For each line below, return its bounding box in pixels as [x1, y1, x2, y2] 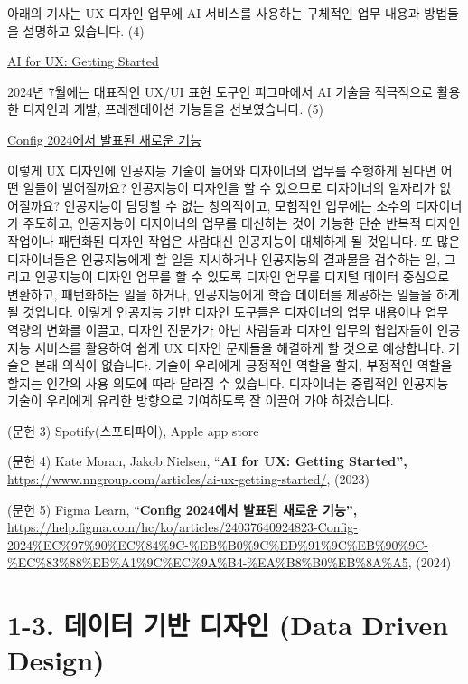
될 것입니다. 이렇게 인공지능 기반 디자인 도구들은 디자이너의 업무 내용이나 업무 [7, 302, 449, 321]
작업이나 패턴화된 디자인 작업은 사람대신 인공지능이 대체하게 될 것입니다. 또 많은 [7, 231, 461, 250]
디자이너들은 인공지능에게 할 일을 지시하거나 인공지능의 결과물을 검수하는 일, [7, 249, 441, 268]
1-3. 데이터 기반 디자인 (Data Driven [7, 606, 449, 643]
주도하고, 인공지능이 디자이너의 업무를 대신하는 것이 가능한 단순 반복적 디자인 [23, 214, 461, 233]
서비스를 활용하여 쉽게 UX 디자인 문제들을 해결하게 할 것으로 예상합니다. [34, 337, 445, 356]
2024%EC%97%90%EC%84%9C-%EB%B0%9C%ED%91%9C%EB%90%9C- [7, 535, 429, 554]
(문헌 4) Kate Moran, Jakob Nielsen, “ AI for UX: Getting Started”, [7, 451, 407, 470]
